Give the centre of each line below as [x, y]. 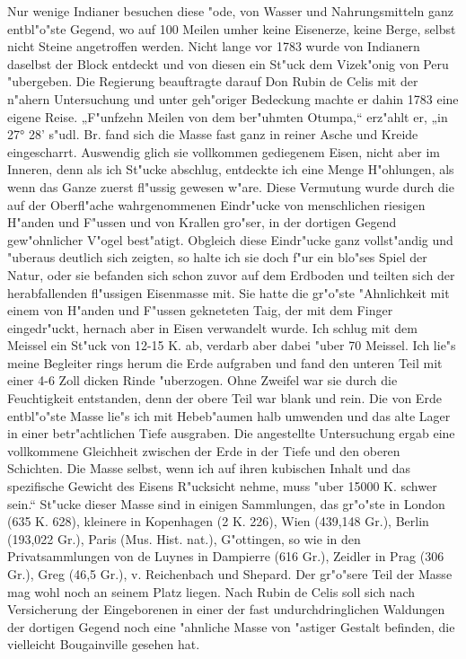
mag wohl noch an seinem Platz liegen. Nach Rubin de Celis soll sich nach [211, 591]
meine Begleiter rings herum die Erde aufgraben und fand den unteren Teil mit [225, 362]
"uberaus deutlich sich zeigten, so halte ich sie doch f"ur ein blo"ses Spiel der [217, 257]
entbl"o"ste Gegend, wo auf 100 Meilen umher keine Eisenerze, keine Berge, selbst [232, 28]
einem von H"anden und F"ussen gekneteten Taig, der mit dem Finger [200, 310]
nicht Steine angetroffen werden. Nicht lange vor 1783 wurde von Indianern [214, 46]
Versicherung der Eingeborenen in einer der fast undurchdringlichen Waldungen [226, 609]
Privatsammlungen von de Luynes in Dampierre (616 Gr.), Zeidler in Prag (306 [226, 556]
